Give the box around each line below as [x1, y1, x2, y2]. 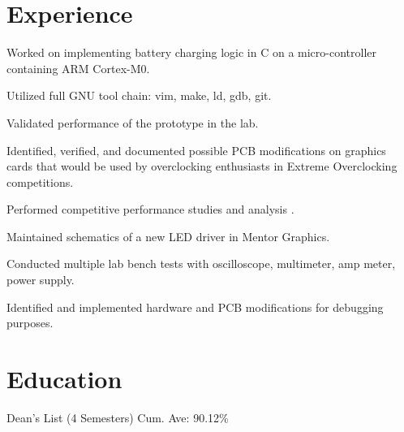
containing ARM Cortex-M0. [6, 59, 150, 76]
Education [6, 362, 122, 395]
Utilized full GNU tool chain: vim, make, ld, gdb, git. [6, 87, 272, 104]
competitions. [6, 173, 74, 190]
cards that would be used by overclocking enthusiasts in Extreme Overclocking [6, 158, 398, 175]
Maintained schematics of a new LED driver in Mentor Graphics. [6, 227, 330, 244]
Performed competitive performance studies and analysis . [6, 201, 294, 218]
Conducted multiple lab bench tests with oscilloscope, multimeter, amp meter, [6, 255, 396, 272]
